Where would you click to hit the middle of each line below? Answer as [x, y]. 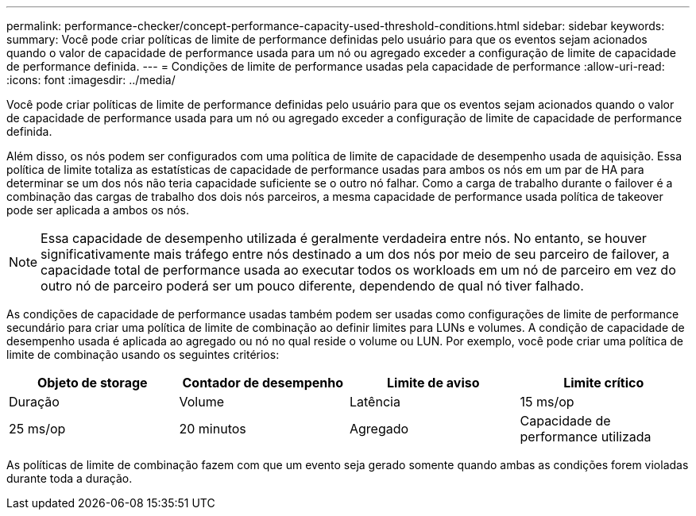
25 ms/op [37, 429]
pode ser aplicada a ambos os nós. [98, 210]
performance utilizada [586, 437]
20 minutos [213, 429]
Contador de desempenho [263, 383]
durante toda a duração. [70, 478]
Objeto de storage [92, 383]
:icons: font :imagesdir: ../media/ [91, 80]
